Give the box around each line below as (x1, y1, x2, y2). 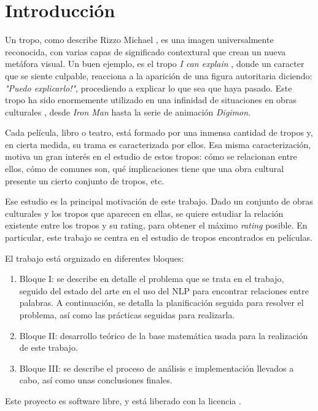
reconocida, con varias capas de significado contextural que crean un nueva (5, 45, 286, 58)
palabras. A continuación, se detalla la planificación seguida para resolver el (19, 296, 304, 309)
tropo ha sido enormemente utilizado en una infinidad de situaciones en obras (5, 93, 297, 106)
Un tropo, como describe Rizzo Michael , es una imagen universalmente (5, 33, 274, 46)
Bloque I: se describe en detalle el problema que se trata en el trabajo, (19, 272, 284, 285)
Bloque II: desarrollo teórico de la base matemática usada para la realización (19, 329, 308, 342)
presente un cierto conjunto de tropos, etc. (5, 174, 165, 187)
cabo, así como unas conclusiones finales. (19, 374, 173, 386)
